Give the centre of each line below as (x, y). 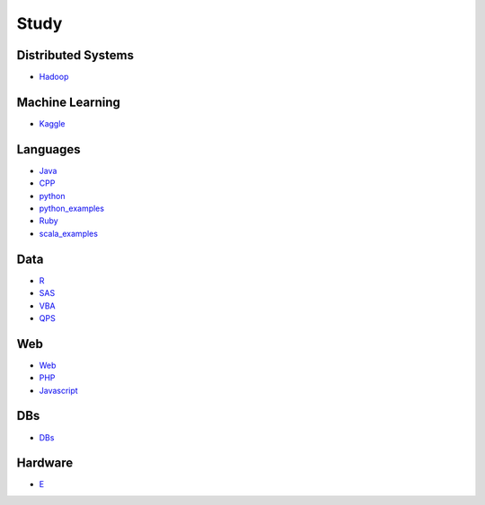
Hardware (45, 463)
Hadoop (54, 77)
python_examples (72, 209)
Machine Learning (69, 102)
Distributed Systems (75, 55)
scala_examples (69, 233)
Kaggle (52, 123)
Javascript (58, 390)
